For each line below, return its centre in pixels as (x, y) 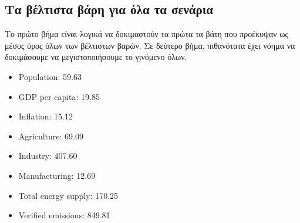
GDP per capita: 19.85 (59, 96)
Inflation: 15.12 (45, 116)
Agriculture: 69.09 (51, 136)
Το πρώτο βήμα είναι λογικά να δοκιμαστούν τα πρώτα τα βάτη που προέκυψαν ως (147, 34)
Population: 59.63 (50, 76)
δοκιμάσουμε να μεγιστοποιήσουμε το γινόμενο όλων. (96, 57)
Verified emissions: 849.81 (64, 215)
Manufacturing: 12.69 (57, 175)
